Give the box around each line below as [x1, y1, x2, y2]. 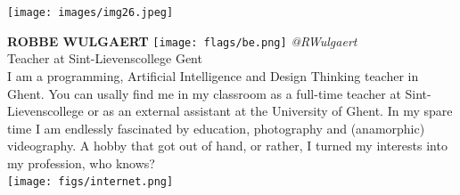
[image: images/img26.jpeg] [7, 6, 174, 19]
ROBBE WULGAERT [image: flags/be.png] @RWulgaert [7, 31, 357, 50]
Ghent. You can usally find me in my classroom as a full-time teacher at [7, 84, 401, 102]
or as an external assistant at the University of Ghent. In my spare [87, 102, 453, 120]
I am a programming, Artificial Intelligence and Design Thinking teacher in [7, 66, 419, 85]
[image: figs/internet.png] [7, 175, 174, 189]
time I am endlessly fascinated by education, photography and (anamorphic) [7, 118, 425, 137]
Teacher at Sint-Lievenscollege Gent [7, 49, 202, 68]
